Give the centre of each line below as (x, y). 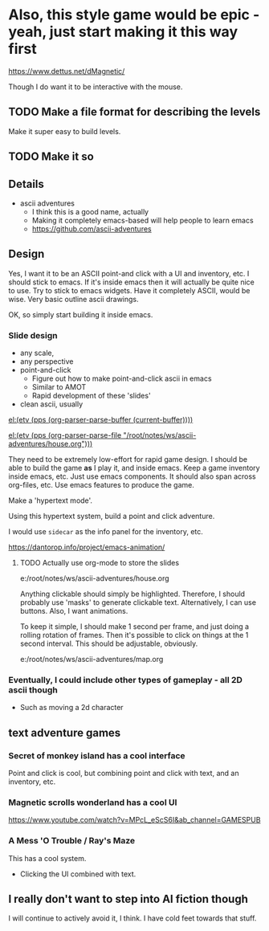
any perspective (47, 361)
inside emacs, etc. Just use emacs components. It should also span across (132, 476)
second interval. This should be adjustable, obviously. (109, 643)
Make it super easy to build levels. (65, 131)
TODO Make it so (51, 157)
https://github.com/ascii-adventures (92, 229)
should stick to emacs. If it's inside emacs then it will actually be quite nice (131, 282)
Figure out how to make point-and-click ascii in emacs (122, 378)
